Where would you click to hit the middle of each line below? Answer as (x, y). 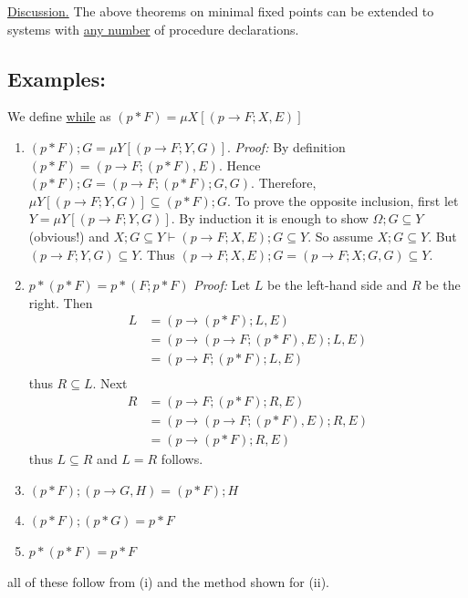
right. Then (61, 302)
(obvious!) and (69, 236)
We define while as (59, 116)
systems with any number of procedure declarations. (153, 29)
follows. (182, 459)
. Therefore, (284, 183)
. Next (110, 383)
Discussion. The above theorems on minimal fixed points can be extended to (221, 11)
